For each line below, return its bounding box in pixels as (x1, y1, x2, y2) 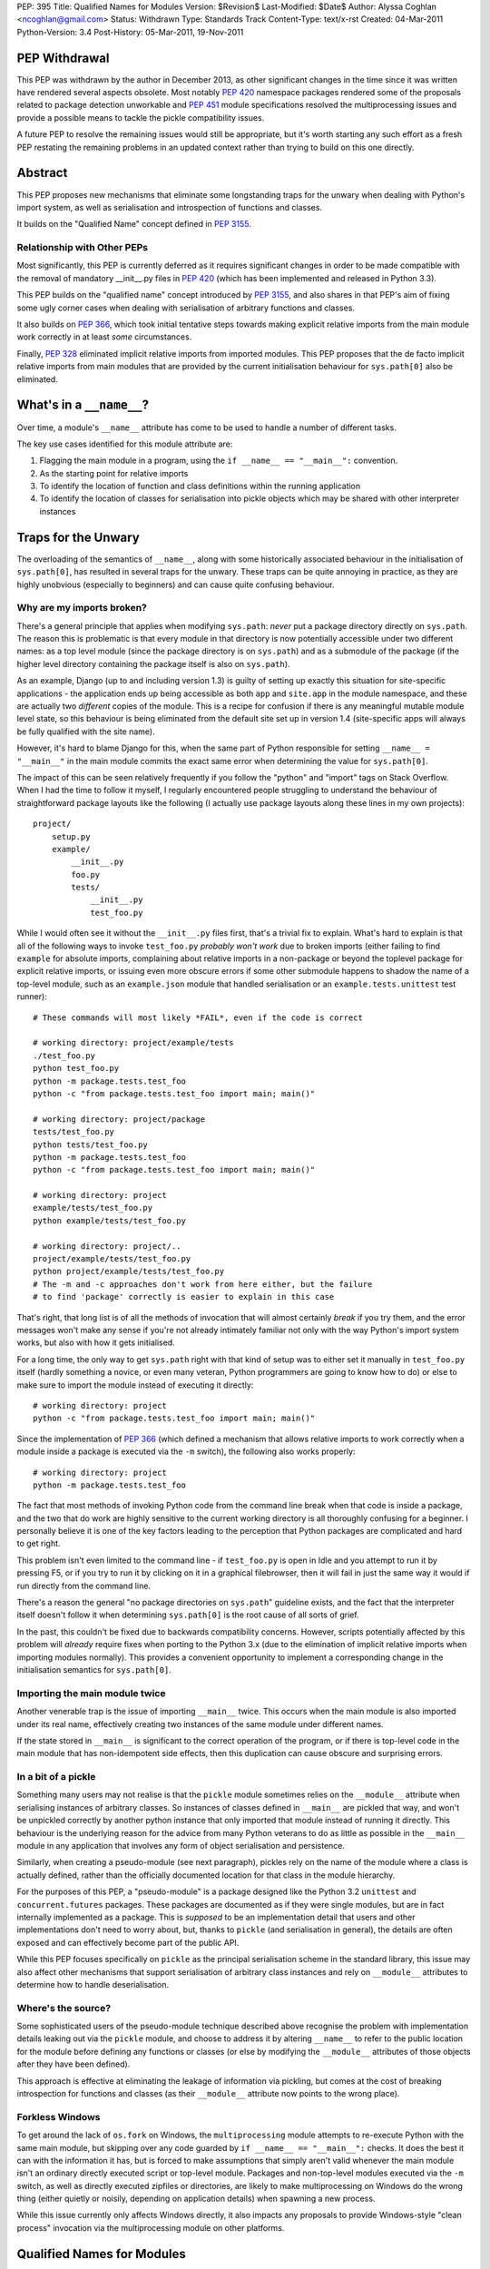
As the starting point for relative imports (39, 467, 189, 478)
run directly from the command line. (16, 1580, 152, 1591)
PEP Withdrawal (16, 50, 110, 65)
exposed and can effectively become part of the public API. (16, 1937, 240, 1948)
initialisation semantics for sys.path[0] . (16, 1664, 171, 1675)
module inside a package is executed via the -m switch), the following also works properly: (16, 1446, 356, 1457)
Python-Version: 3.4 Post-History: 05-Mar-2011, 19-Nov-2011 (16, 26, 244, 37)
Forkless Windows (16, 2110, 101, 2123)
